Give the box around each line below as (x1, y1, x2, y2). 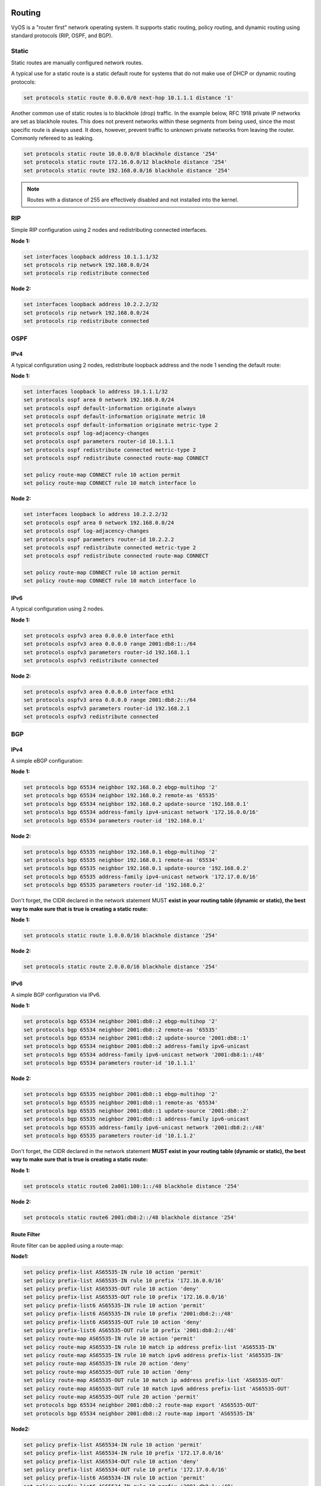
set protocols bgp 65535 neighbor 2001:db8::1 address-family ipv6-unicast (23, 1116, 250, 1123)
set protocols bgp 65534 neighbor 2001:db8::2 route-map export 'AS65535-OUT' (23, 1402, 259, 1409)
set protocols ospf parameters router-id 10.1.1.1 (23, 438, 175, 445)
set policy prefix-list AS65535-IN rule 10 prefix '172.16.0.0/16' (23, 1277, 225, 1284)
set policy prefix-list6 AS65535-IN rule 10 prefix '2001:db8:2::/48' (23, 1311, 234, 1317)
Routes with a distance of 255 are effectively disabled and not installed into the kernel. (27, 196, 239, 203)
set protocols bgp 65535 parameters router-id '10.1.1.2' (23, 1132, 196, 1139)
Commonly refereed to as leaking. (11, 134, 95, 141)
